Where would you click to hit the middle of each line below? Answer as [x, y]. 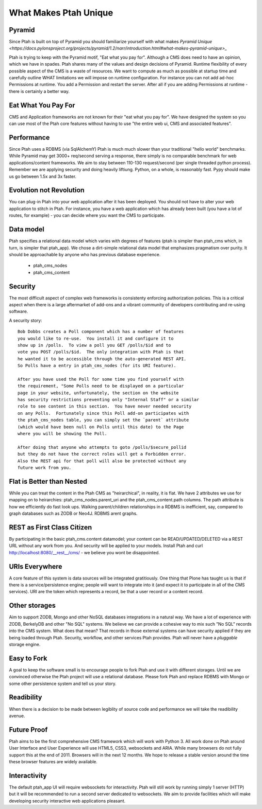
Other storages [32, 606]
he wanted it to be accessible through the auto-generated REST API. [102, 359]
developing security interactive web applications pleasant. [67, 801]
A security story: [25, 320]
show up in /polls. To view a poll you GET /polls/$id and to [94, 345]
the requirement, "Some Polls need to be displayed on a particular [101, 386]
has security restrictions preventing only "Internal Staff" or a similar [108, 400]
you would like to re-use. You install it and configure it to [96, 338]
